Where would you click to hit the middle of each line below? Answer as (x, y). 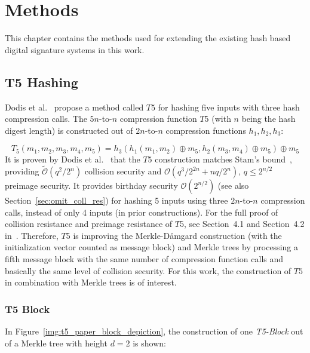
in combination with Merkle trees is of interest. (91, 282)
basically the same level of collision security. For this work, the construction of (148, 270)
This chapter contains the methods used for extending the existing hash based (148, 38)
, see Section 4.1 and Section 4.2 (244, 224)
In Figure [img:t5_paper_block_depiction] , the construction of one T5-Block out (154, 331)
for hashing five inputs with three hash (229, 107)
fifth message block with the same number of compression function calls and (144, 259)
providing (22, 171)
